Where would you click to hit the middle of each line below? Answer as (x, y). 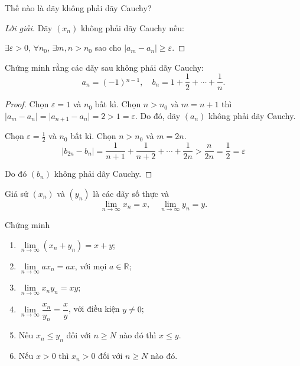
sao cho (108, 47)
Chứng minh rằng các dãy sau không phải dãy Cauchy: (104, 67)
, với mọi (91, 266)
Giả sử (17, 193)
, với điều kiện (94, 309)
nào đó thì (138, 335)
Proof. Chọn (27, 104)
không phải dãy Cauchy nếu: (132, 27)
